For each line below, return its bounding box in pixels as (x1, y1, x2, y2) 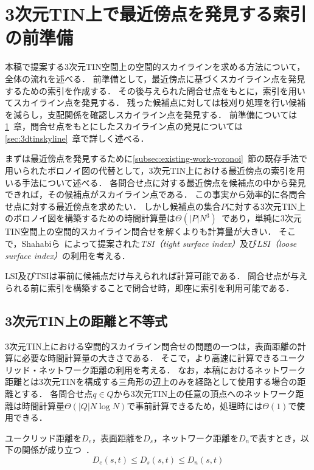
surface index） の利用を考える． (5, 249, 130, 261)
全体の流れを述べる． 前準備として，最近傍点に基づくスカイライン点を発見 (5, 72, 305, 85)
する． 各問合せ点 (21, 387, 93, 399)
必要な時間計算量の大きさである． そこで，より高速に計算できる (21, 351, 280, 364)
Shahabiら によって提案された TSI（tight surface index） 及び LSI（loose (21, 237, 297, 250)
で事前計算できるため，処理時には (127, 399, 263, 412)
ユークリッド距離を (5, 431, 82, 444)
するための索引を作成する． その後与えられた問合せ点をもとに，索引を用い (5, 84, 305, 97)
